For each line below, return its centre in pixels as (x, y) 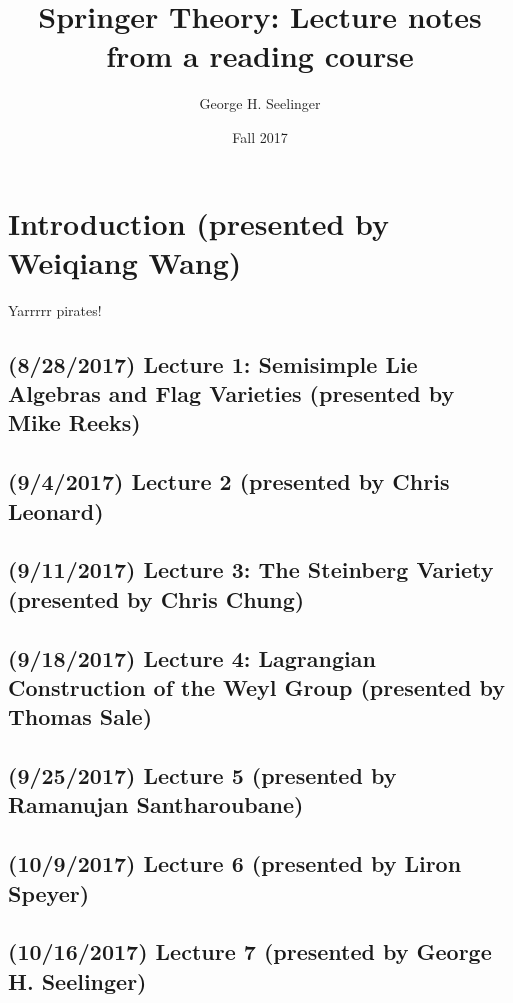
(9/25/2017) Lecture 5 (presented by (202, 775)
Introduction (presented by (199, 222)
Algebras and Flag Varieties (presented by (231, 393)
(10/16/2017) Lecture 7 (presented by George (250, 951)
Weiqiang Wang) (125, 261)
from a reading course (260, 55)
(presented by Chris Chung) (156, 598)
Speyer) (49, 892)
